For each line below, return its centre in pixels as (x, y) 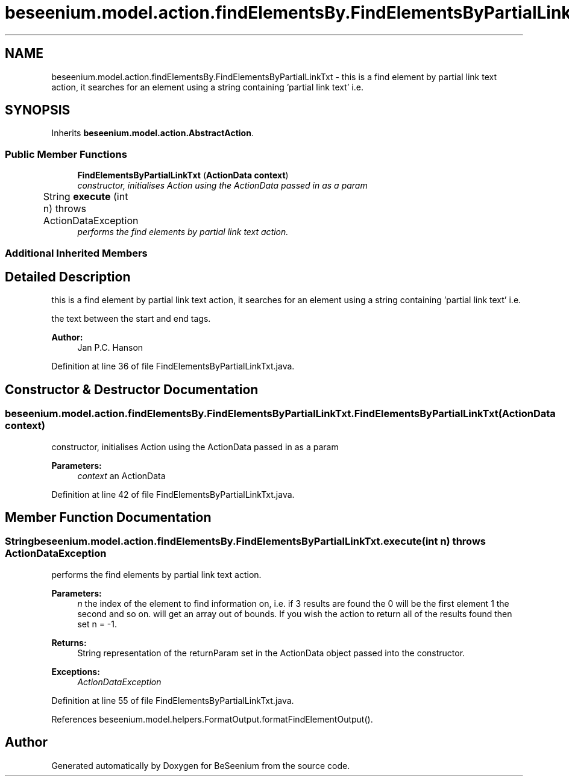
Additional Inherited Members (76, 253)
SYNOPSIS (38, 110)
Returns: (69, 642)
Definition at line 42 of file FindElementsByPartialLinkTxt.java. (173, 494)
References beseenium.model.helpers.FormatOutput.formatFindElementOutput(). (212, 719)
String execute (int (86, 197)
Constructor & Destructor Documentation (132, 389)
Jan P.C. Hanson (110, 348)
